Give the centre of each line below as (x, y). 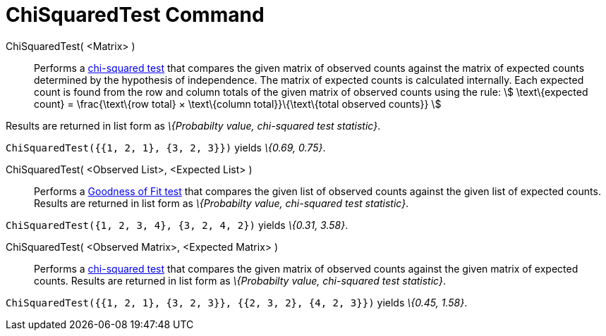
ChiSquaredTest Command (135, 15)
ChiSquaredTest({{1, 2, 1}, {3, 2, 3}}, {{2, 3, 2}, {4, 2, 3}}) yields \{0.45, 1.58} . (237, 302)
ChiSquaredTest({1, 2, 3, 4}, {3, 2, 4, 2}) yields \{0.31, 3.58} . (177, 225)
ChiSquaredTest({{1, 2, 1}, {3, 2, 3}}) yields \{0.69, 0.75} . (166, 147)
